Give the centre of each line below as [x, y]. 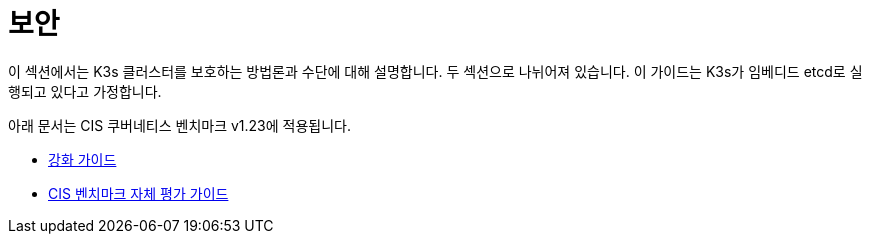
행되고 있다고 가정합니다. [85, 91]
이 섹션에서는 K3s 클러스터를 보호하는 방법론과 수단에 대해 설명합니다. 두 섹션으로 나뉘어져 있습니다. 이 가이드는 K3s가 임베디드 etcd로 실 [435, 71]
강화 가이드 [82, 159]
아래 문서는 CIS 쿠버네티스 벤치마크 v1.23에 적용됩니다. [180, 125]
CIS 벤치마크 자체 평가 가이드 [138, 193]
